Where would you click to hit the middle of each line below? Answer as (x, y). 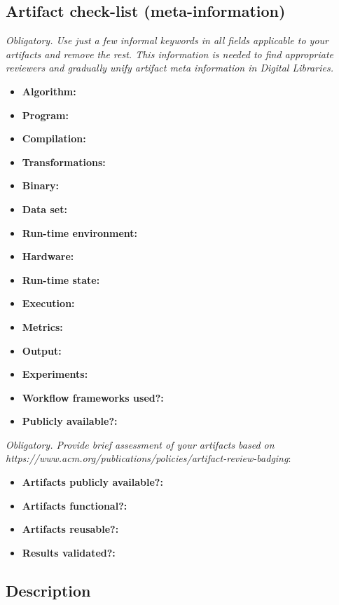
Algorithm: (49, 91)
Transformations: (64, 162)
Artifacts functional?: (75, 505)
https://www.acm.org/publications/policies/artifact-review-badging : (148, 458)
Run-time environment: (80, 232)
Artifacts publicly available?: (92, 482)
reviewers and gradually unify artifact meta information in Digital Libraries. (169, 68)
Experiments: (55, 374)
